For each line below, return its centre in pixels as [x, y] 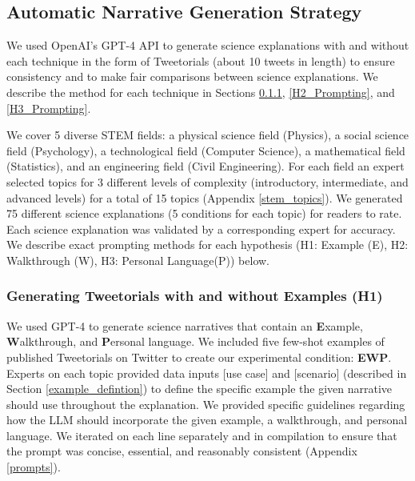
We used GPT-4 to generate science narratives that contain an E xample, [185, 325]
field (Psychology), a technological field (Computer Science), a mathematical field [206, 150]
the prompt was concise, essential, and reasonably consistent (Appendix [182, 451]
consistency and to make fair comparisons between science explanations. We [192, 76]
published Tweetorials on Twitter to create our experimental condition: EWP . [199, 357]
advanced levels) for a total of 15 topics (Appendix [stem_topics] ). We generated [205, 197]
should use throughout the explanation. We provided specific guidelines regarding [206, 404]
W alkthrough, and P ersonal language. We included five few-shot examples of [196, 341]
